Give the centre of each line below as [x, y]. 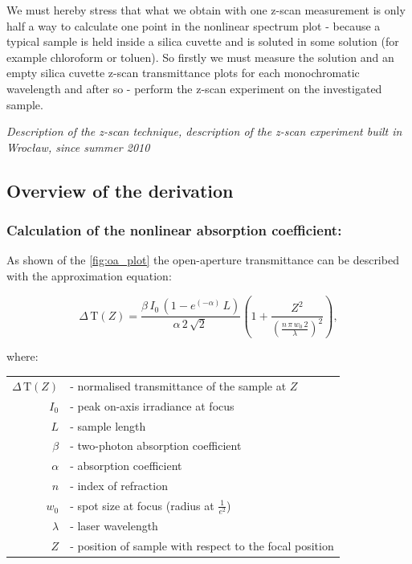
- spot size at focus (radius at [142, 505]
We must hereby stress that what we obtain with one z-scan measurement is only [206, 10]
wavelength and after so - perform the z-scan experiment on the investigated [194, 88]
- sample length [108, 425]
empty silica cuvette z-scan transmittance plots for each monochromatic [183, 73]
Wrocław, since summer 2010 [78, 147]
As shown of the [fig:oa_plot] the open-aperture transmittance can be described [203, 260]
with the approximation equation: [89, 275]
